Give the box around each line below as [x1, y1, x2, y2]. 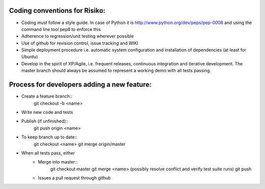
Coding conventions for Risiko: [9, 6, 106, 15]
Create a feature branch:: [21, 93, 73, 99]
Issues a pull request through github [38, 175, 111, 181]
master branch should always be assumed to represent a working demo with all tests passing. [21, 68, 211, 74]
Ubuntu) [21, 54, 38, 60]
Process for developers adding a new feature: [9, 81, 152, 89]
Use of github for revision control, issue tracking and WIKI [21, 40, 138, 46]
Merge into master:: [38, 159, 78, 165]
